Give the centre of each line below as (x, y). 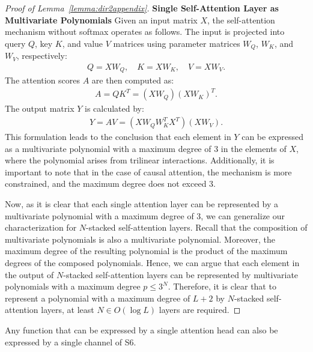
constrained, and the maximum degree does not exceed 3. (110, 184)
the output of (29, 274)
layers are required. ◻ (200, 310)
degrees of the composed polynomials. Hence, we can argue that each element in (152, 262)
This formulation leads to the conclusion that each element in (118, 137)
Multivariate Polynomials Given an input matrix (101, 20)
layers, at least (68, 310)
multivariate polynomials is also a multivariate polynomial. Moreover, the (140, 239)
